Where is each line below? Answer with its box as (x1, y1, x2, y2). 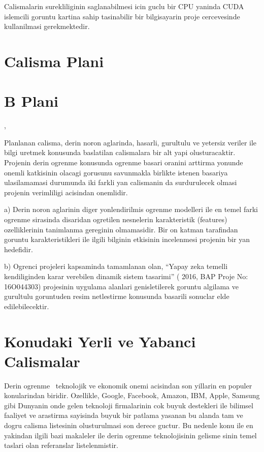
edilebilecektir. (4, 300, 49, 311)
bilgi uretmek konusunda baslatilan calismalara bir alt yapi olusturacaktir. (4, 147, 236, 158)
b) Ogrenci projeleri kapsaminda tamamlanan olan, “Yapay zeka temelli (4, 261, 228, 272)
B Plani (4, 91, 59, 111)
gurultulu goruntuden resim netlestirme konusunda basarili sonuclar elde (4, 291, 229, 302)
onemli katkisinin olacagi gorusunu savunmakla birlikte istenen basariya (4, 167, 228, 177)
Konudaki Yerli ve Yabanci (4, 330, 196, 351)
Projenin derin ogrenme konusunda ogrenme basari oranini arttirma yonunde (4, 157, 243, 168)
